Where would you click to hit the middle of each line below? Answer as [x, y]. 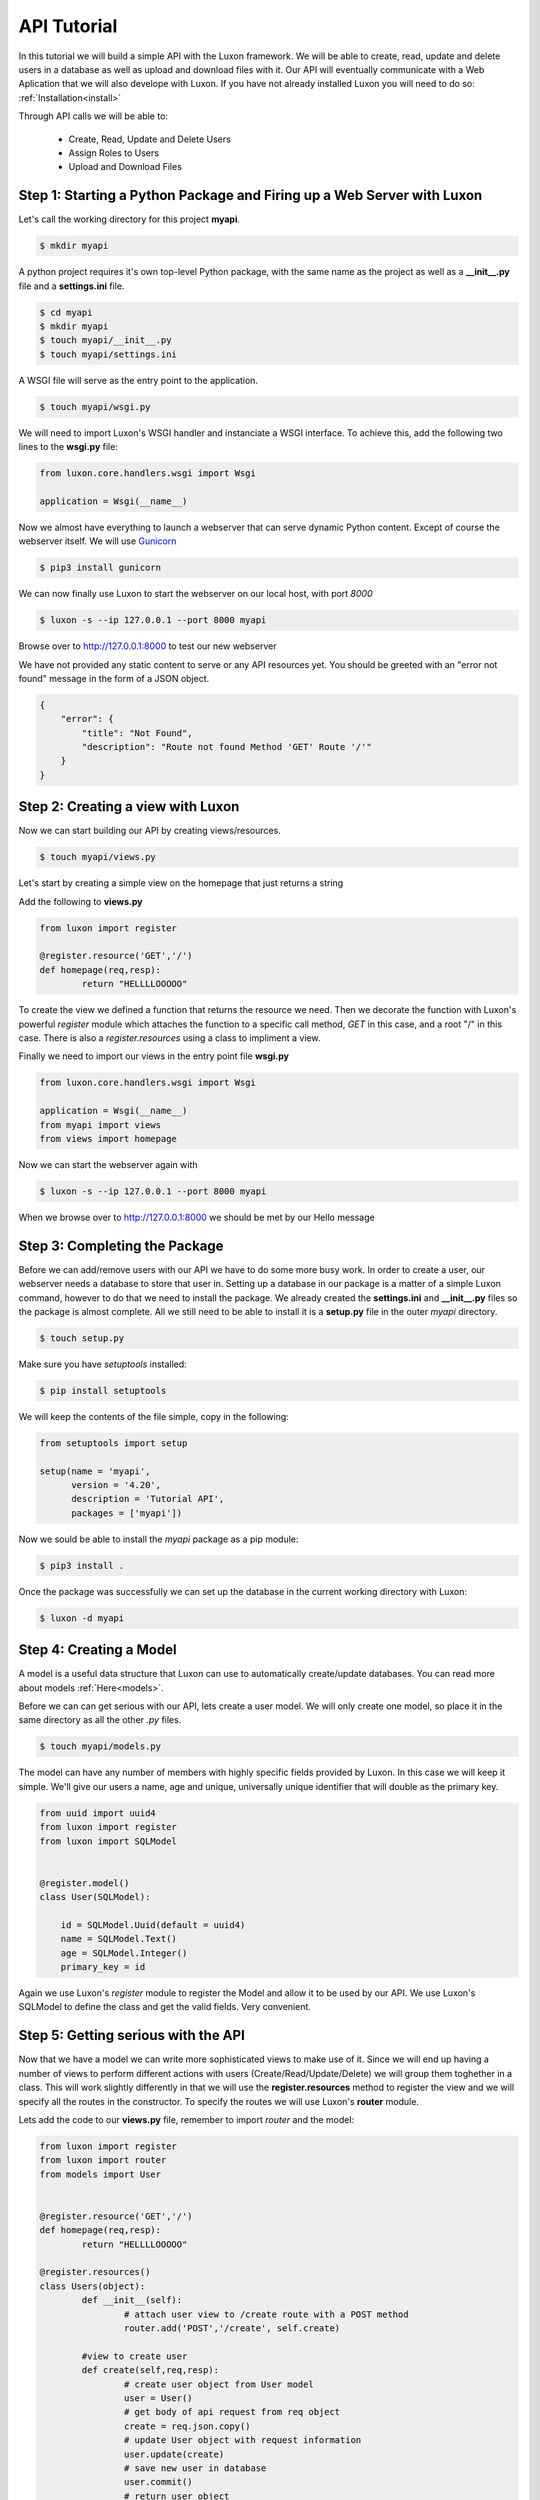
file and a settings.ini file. [71, 286]
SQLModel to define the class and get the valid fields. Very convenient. [165, 2007]
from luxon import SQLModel [108, 1841]
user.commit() [158, 2482]
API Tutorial [68, 26]
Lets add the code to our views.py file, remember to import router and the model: [186, 2119]
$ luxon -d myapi [82, 1618]
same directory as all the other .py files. [100, 1720]
